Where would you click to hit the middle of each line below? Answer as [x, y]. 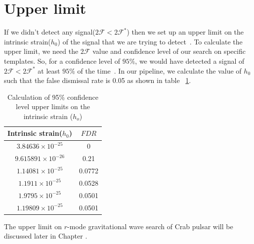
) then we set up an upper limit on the [185, 32]
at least [49, 70]
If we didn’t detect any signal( [50, 32]
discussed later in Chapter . [46, 236]
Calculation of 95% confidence [53, 97]
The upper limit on [33, 226]
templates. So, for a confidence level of [62, 61]
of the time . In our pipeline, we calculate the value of [159, 70]
